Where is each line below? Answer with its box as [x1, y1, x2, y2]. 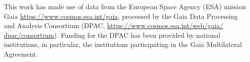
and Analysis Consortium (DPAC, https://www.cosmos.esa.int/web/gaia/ [4, 20, 223, 31]
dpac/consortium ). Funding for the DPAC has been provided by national [4, 30, 220, 40]
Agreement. [4, 48, 38, 59]
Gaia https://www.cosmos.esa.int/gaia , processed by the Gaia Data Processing [4, 11, 238, 21]
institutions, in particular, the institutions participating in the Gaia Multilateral [4, 39, 242, 49]
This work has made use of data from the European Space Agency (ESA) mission [4, 1, 246, 11]
